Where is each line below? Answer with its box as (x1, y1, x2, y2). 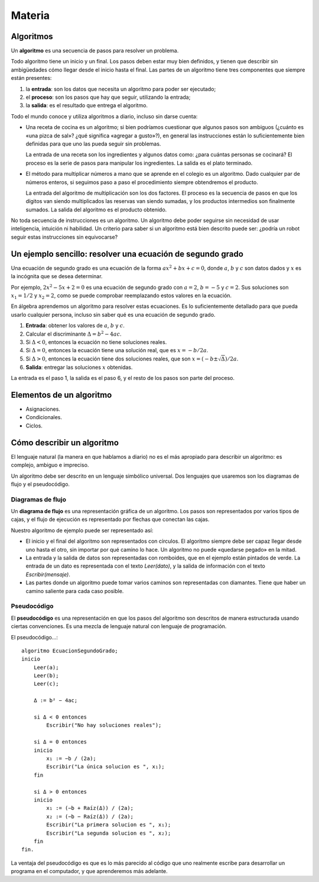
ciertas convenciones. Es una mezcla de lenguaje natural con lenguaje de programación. (11, 623, 227, 630)
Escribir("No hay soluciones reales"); (46, 722, 162, 729)
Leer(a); (33, 664, 59, 671)
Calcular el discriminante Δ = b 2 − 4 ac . (25, 329, 122, 337)
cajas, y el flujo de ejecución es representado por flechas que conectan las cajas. (11, 516, 210, 523)
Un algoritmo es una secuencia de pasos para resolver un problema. (11, 47, 179, 54)
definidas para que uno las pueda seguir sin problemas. (25, 140, 161, 147)
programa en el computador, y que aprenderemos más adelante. (11, 868, 168, 875)
